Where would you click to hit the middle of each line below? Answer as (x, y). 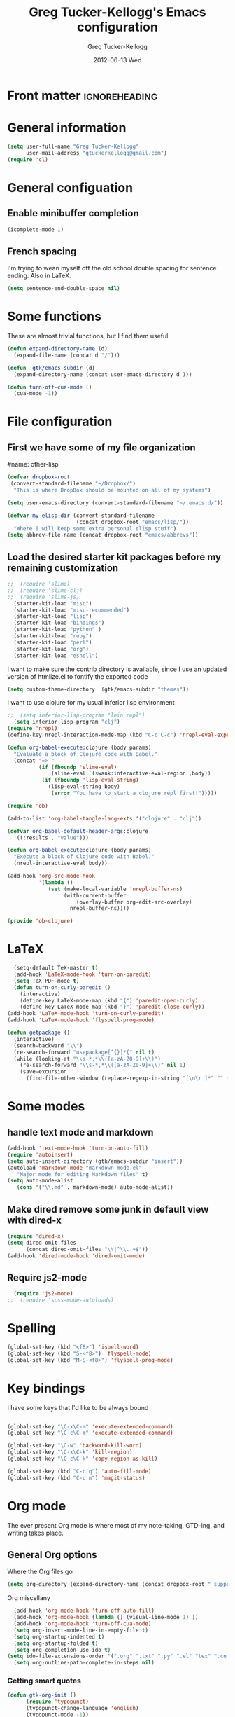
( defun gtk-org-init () (42, 1695)
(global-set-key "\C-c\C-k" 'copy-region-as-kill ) (83, 1459)
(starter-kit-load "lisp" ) (53, 616)
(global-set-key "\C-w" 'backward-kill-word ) (74, 1446)
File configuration (60, 422)
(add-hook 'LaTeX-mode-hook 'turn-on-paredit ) (83, 974)
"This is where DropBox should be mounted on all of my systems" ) (112, 490)
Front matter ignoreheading (83, 96)
